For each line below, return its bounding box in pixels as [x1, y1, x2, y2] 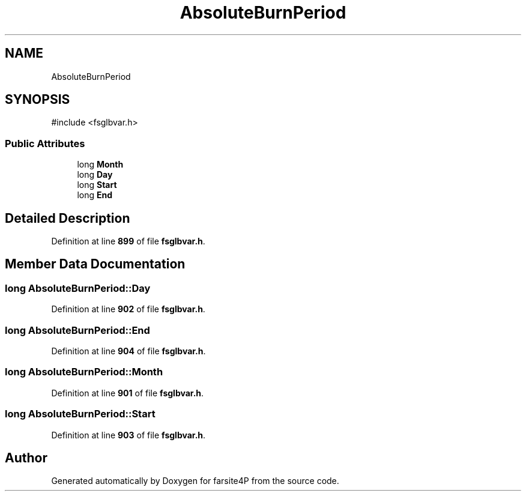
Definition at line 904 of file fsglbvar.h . [51, 346, 206, 356]
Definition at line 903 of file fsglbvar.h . [51, 429, 206, 440]
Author [5, 450, 47, 465]
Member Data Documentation [5, 256, 186, 272]
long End [77, 190, 113, 201]
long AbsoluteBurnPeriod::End [5, 324, 150, 336]
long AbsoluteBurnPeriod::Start [5, 408, 156, 420]
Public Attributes [5, 137, 85, 150]
